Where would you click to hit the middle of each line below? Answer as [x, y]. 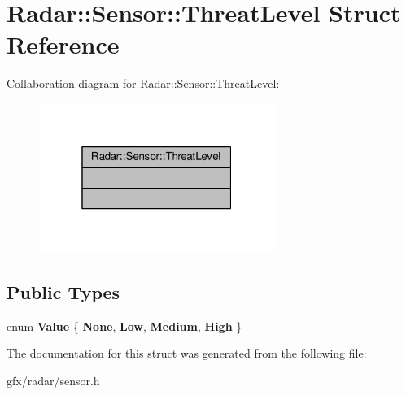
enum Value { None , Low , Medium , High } [124, 326]
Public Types [63, 291]
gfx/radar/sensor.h [53, 380]
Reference [63, 44]
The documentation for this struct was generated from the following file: [187, 353]
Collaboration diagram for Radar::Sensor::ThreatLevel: [143, 83]
